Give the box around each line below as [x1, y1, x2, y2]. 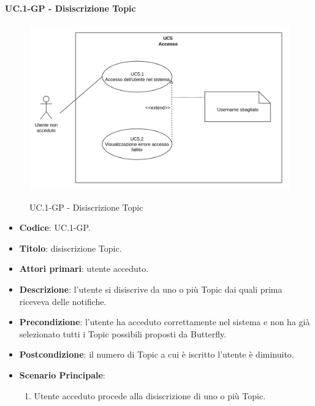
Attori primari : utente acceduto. [19, 262, 149, 275]
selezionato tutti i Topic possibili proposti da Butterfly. [19, 327, 227, 340]
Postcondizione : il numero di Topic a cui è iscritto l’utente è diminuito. [19, 348, 294, 361]
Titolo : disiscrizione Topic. [19, 241, 122, 254]
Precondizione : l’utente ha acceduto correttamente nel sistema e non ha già [19, 315, 310, 328]
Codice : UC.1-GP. [19, 221, 91, 234]
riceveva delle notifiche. [19, 295, 107, 307]
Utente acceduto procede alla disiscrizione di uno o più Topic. [34, 389, 266, 402]
